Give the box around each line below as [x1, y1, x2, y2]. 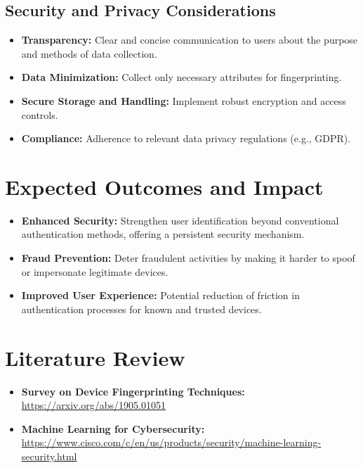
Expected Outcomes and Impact [5, 172, 324, 201]
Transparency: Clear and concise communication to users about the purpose [21, 32, 358, 47]
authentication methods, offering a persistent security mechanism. [21, 227, 305, 241]
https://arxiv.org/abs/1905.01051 [21, 398, 166, 412]
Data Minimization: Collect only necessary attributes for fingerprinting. [21, 70, 342, 84]
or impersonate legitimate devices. [21, 264, 169, 279]
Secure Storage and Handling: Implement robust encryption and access [21, 93, 346, 108]
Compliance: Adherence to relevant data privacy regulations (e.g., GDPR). [21, 131, 351, 146]
